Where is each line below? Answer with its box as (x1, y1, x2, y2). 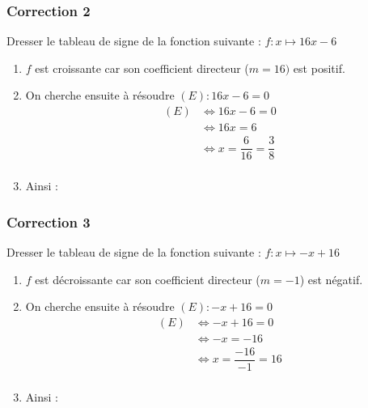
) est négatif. (299, 270, 363, 287)
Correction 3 (6, 211, 91, 232)
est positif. (293, 59, 345, 76)
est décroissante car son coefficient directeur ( (35, 270, 260, 287)
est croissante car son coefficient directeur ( (35, 59, 249, 76)
